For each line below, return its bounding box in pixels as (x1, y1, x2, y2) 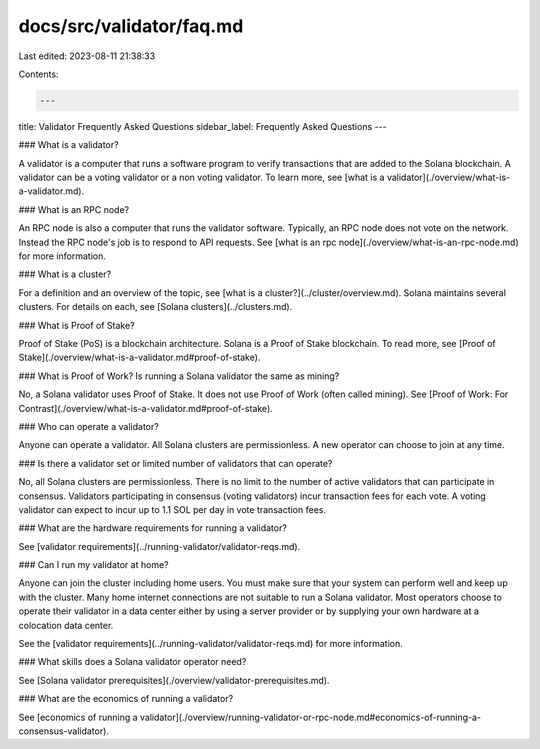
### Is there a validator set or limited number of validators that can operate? (18, 457, 333, 469)
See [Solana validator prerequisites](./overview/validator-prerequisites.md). (18, 674, 330, 686)
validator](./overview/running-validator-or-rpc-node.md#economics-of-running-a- (139, 711, 482, 723)
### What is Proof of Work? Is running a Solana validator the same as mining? (18, 370, 340, 382)
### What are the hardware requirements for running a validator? (18, 522, 287, 534)
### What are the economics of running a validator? (18, 693, 234, 705)
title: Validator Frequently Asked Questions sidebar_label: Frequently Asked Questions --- (18, 120, 387, 132)
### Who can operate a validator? (18, 420, 159, 432)
